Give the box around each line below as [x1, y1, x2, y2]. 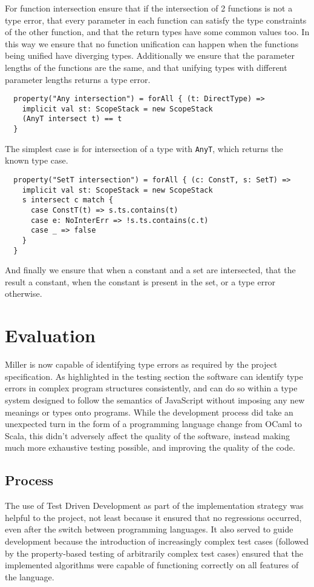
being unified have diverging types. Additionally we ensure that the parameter [5, 49, 295, 62]
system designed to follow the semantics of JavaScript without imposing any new [5, 393, 305, 406]
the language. [5, 570, 54, 583]
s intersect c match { [22, 196, 113, 205]
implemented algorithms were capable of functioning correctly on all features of [5, 559, 299, 571]
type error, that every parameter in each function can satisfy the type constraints [5, 13, 307, 26]
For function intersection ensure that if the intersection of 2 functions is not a [5, 2, 293, 14]
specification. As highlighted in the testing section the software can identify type [5, 370, 303, 382]
